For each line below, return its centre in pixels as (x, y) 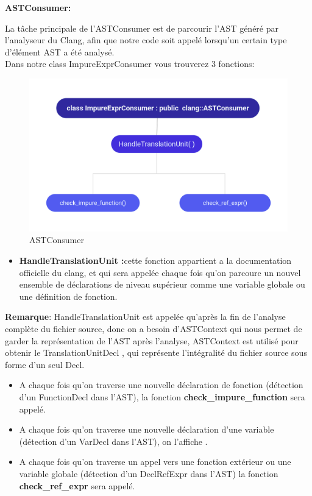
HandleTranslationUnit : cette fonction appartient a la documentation (155, 260)
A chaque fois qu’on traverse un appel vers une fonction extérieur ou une (155, 462)
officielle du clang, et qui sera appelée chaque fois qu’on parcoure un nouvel (160, 272)
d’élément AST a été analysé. (60, 51)
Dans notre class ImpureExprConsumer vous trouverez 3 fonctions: (130, 64)
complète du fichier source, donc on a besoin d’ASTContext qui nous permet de (154, 329)
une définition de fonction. (68, 296)
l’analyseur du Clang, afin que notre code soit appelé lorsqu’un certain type (146, 40)
